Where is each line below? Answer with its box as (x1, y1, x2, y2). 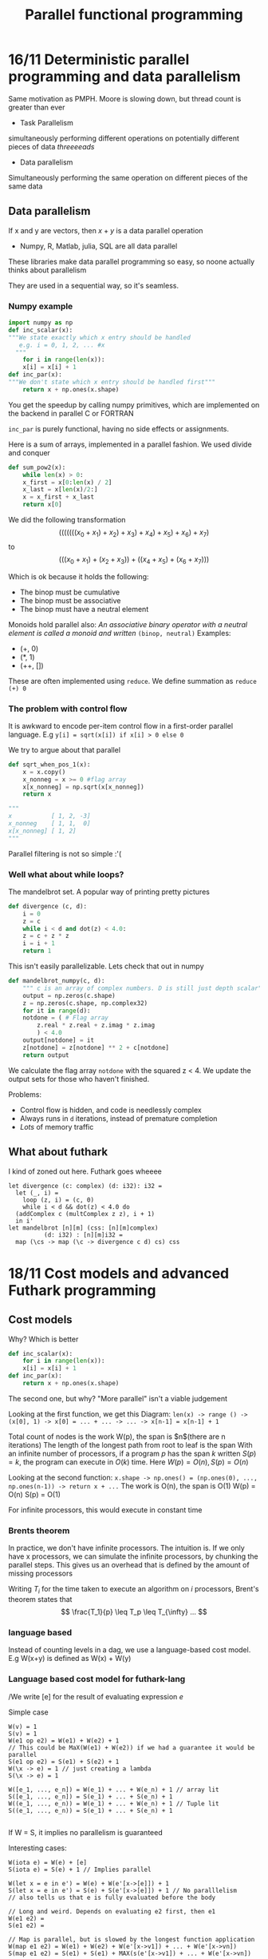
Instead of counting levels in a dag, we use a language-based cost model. (8, 1645, 251, 1655)
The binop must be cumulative (19, 587, 120, 597)
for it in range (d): (22, 1007, 91, 1015)
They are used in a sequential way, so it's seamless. (8, 280, 179, 290)
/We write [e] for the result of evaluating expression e (8, 1691, 183, 1701)
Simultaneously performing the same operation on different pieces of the (8, 173, 248, 182)
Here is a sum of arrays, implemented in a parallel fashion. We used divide (8, 439, 253, 449)
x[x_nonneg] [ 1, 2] (8, 827, 77, 835)
